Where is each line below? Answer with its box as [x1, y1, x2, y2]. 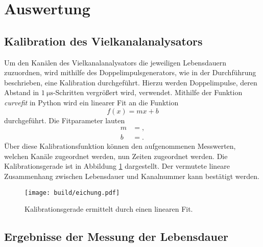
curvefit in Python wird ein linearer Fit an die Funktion [4, 97, 179, 107]
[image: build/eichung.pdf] [25, 189, 120, 196]
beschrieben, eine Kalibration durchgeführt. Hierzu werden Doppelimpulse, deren [4, 77, 257, 87]
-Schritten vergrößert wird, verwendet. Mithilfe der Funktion [53, 87, 243, 98]
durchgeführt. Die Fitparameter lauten [4, 115, 125, 125]
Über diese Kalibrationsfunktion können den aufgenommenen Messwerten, [4, 141, 236, 151]
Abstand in [4, 87, 39, 98]
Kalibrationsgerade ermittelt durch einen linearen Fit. [25, 204, 193, 214]
